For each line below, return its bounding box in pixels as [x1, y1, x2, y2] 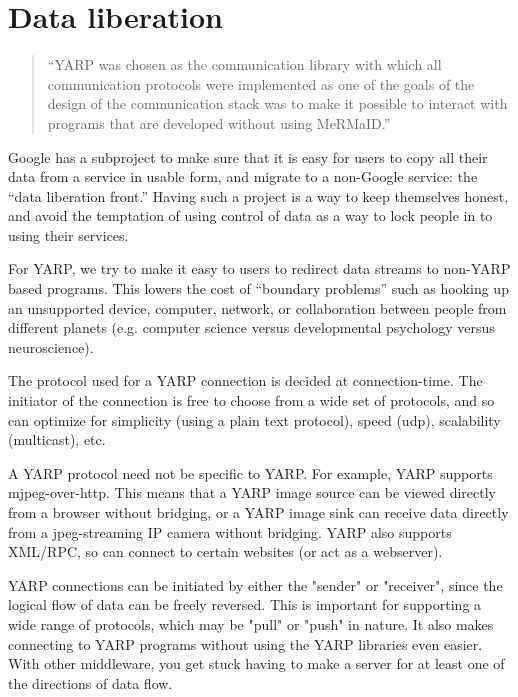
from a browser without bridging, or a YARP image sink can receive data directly [8, 502, 509, 522]
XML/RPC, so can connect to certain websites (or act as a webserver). [8, 541, 443, 562]
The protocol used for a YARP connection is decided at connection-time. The [8, 370, 483, 391]
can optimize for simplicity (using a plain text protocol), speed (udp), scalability [8, 409, 501, 430]
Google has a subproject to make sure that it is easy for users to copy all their [8, 146, 488, 167]
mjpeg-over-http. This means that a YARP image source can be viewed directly [8, 482, 496, 503]
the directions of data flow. [8, 672, 173, 693]
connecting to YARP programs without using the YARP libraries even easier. [8, 633, 483, 654]
